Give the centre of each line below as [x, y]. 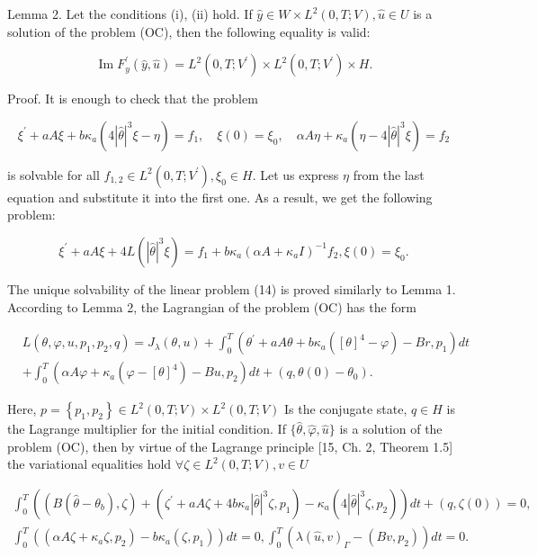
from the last [389, 174]
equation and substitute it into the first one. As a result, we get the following [220, 197]
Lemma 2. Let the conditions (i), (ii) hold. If [130, 13]
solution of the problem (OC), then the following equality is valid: [189, 31]
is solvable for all [54, 174]
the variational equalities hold [89, 464]
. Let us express [295, 174]
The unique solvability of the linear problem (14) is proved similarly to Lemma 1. [232, 288]
